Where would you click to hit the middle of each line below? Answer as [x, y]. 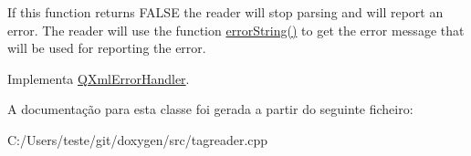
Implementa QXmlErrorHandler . [99, 78]
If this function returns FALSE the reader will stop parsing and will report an [225, 12]
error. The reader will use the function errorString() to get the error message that [236, 30]
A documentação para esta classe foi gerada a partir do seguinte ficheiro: [210, 109]
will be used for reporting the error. [107, 48]
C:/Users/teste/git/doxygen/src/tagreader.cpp [138, 139]
